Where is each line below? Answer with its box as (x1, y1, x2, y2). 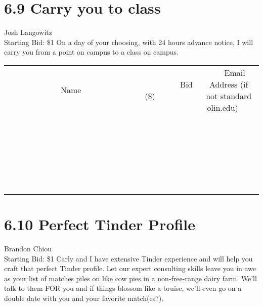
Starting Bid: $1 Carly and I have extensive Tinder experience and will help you (4, 253, 253, 264)
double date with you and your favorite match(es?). (4, 293, 164, 303)
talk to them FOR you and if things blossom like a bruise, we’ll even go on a (4, 283, 242, 293)
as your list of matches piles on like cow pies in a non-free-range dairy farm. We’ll (4, 273, 257, 283)
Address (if (209, 78, 248, 90)
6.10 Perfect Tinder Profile (4, 214, 196, 235)
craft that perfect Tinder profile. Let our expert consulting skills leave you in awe (4, 263, 256, 274)
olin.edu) (207, 101, 238, 113)
